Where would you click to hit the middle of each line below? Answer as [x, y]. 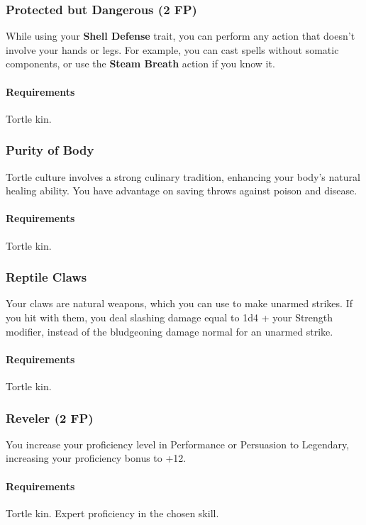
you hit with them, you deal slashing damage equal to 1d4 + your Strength [170, 317]
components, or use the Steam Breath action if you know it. [140, 63]
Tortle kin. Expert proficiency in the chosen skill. [112, 513]
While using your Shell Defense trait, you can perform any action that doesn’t [181, 36]
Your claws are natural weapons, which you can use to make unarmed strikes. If [179, 303]
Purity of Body [50, 150]
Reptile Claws [46, 277]
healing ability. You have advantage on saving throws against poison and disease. [182, 190]
